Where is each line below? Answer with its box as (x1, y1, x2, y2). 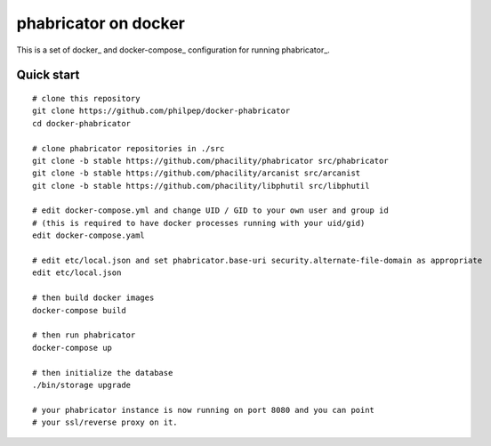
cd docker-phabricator (32, 118, 132, 128)
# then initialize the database (32, 368, 173, 377)
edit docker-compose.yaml (32, 231, 146, 240)
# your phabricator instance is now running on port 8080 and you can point (32, 405, 375, 415)
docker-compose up (32, 343, 113, 353)
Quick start (16, 68, 80, 83)
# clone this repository (32, 93, 141, 103)
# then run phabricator (32, 330, 136, 340)
